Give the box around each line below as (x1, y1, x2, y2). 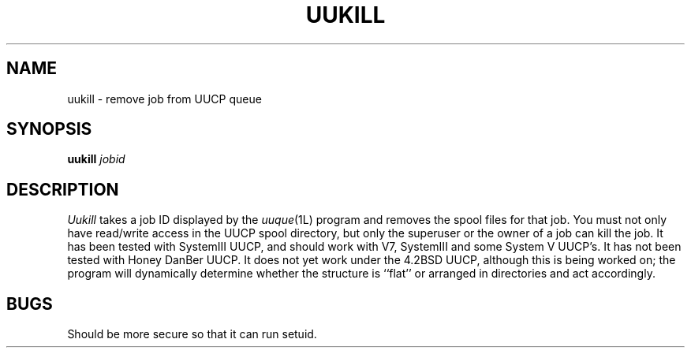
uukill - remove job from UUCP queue (67, 91, 262, 106)
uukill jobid (67, 152, 125, 166)
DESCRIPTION (6, 179, 119, 199)
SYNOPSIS (6, 119, 92, 140)
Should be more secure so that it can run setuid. (67, 327, 317, 341)
